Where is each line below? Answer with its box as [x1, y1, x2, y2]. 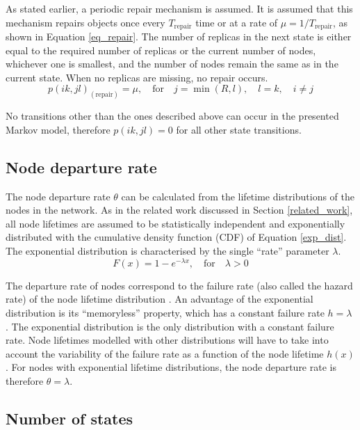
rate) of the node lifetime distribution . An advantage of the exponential [6, 292, 313, 306]
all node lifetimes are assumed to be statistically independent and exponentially [6, 216, 345, 230]
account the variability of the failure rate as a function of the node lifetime [6, 346, 324, 360]
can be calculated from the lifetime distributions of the [121, 189, 355, 203]
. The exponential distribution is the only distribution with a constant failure [6, 319, 334, 333]
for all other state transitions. [176, 122, 302, 136]
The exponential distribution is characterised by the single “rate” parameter [6, 244, 329, 258]
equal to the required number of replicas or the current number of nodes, [6, 42, 316, 57]
